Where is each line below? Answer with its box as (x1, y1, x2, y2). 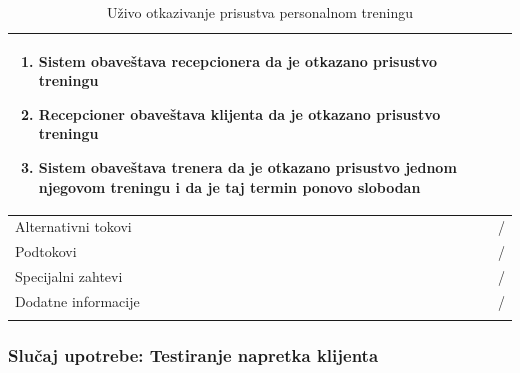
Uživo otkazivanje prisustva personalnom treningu (106, 2, 414, 22)
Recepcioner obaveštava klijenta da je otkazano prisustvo (38, 103, 441, 124)
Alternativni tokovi (15, 216, 132, 237)
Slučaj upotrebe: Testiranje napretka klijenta (8, 343, 379, 368)
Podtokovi (15, 241, 77, 262)
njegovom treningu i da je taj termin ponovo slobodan (38, 176, 421, 197)
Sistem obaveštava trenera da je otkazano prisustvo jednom (38, 156, 457, 177)
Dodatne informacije (15, 290, 140, 311)
